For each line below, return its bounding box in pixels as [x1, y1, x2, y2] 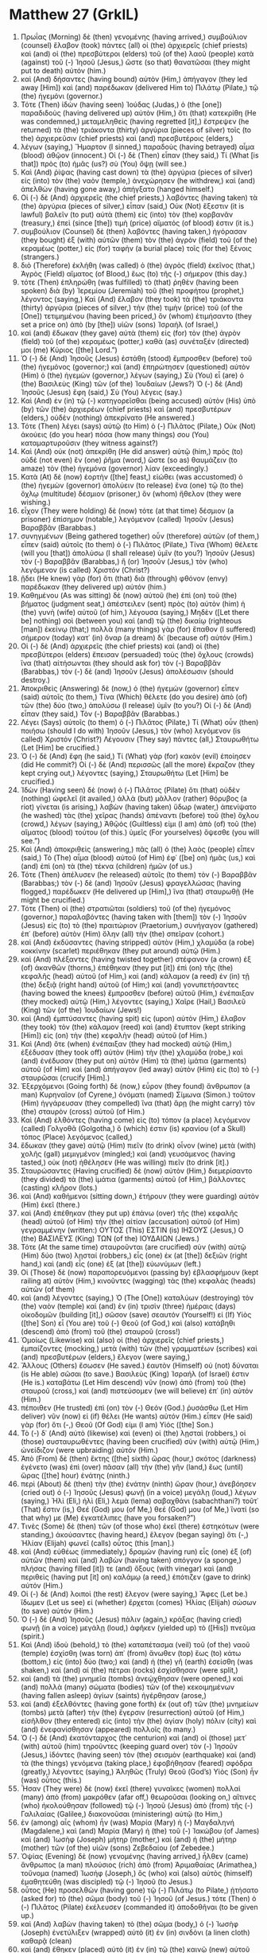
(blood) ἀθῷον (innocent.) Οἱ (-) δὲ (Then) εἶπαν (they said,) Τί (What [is [20, 150, 259, 160]
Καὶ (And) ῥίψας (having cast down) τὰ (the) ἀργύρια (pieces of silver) [20, 167, 253, 177]
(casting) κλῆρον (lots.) [20, 1183, 98, 1192]
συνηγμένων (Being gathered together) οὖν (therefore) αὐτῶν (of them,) [20, 531, 260, 541]
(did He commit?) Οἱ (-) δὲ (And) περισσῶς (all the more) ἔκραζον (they [20, 759, 255, 769]
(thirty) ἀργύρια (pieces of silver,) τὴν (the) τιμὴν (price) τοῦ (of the [20, 303, 243, 312]
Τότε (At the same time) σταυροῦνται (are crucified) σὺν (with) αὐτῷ [20, 1242, 246, 1251]
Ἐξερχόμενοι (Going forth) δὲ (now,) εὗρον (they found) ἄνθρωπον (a [20, 1081, 251, 1090]
